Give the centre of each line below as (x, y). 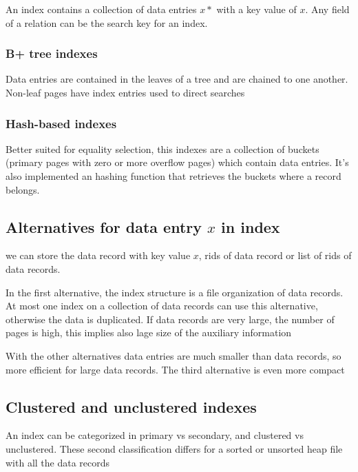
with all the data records (58, 462)
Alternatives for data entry (104, 226)
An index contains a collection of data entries (101, 9)
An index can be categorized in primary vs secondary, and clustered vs (155, 435)
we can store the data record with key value (98, 255)
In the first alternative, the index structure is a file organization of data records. (175, 292)
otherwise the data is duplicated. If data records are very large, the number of (170, 319)
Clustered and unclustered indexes (131, 406)
